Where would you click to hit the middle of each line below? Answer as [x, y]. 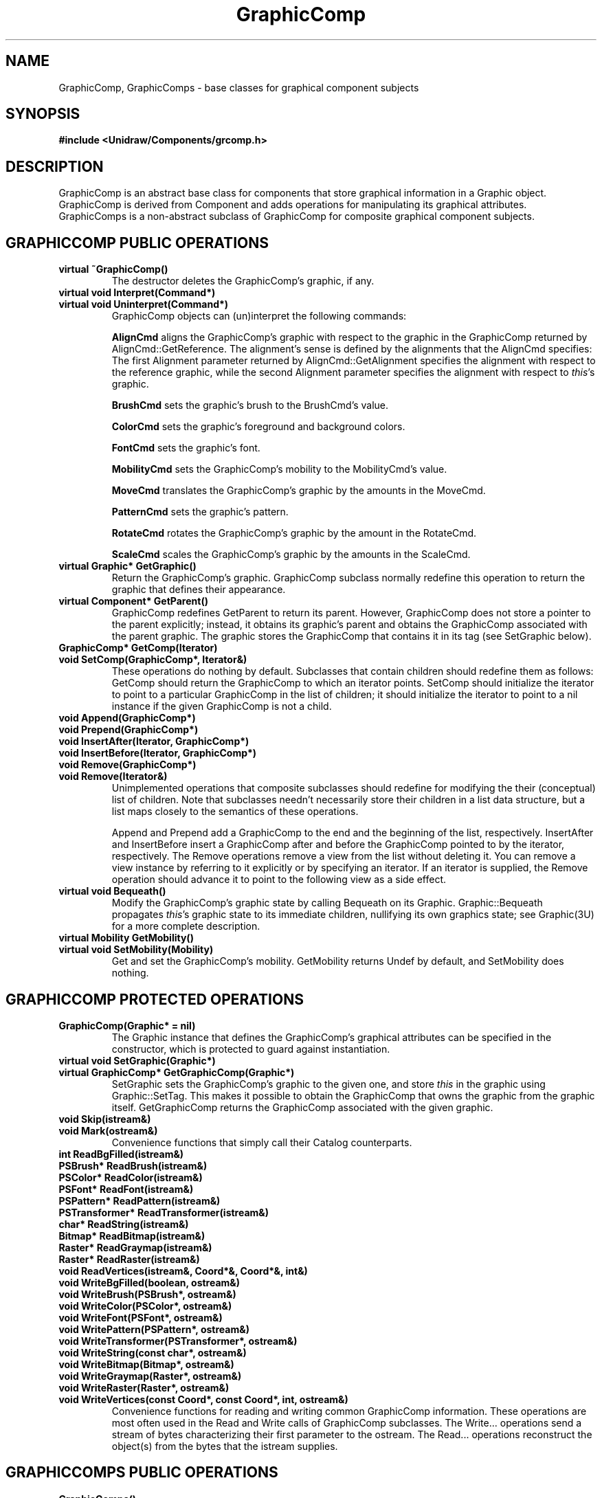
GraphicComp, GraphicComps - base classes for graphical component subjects [239, 87]
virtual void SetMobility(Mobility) [136, 950]
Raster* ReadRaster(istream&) [129, 1259]
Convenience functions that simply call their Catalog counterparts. [262, 1142]
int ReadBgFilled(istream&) [121, 1154]
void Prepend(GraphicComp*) [129, 730]
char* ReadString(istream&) [124, 1224]
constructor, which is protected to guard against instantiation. [251, 1049]
